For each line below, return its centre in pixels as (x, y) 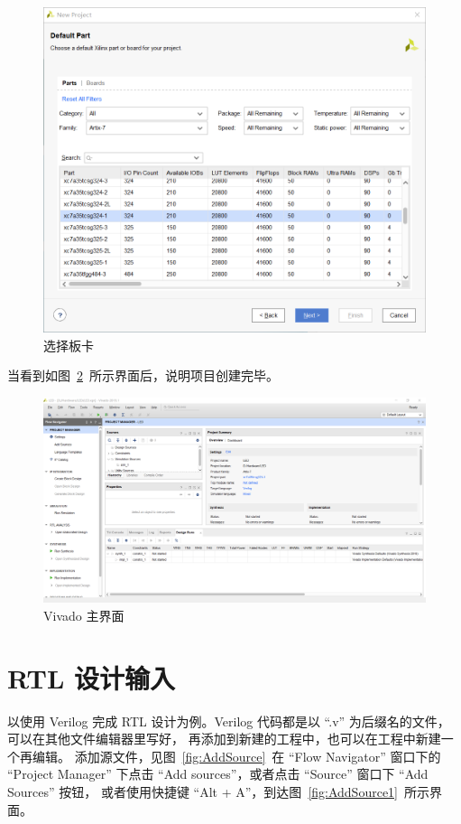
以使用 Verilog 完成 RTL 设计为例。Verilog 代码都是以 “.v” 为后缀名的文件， (229, 721)
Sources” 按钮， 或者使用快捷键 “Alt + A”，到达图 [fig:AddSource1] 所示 (218, 791)
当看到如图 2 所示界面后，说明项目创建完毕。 (143, 375)
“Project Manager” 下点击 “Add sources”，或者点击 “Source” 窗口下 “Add (218, 774)
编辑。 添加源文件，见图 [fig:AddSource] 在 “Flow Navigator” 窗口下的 (236, 756)
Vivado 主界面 (84, 615)
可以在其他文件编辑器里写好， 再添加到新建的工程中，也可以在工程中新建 (224, 739)
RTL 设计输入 (91, 677)
